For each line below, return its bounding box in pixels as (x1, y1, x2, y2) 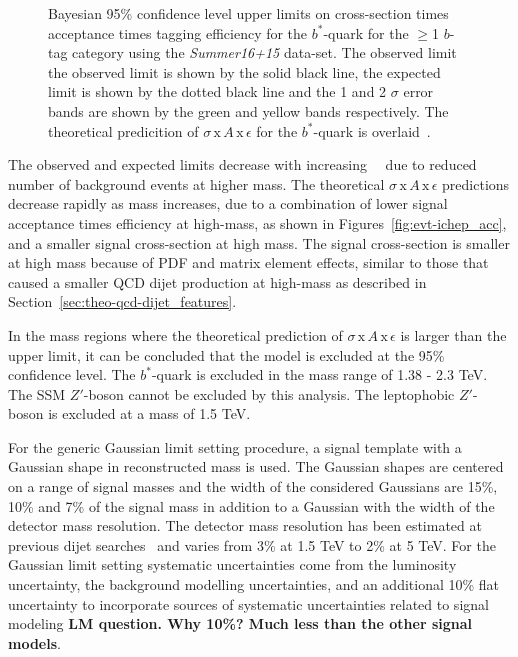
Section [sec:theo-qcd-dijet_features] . (8, 291, 237, 312)
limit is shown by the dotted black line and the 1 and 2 (48, 81, 387, 102)
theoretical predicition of (48, 120, 199, 141)
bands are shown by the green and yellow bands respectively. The (48, 100, 449, 121)
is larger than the (400, 324, 507, 345)
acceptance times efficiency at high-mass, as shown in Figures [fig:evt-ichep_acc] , (8, 212, 507, 233)
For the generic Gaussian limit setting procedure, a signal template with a (8, 436, 462, 457)
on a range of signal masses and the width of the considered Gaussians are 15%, (8, 476, 498, 497)
